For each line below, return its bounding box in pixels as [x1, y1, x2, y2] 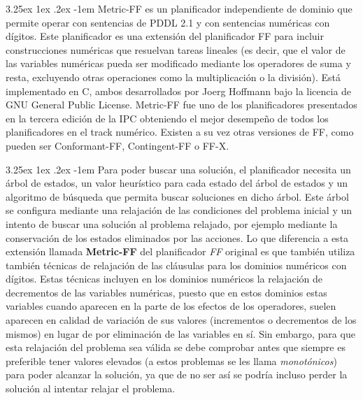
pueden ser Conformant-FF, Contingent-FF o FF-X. [6, 138, 229, 152]
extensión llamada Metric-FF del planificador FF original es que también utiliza [6, 244, 355, 259]
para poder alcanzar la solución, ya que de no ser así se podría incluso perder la [6, 367, 348, 382]
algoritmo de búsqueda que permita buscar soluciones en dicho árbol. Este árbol [6, 189, 349, 203]
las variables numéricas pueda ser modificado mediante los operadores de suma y [6, 56, 351, 71]
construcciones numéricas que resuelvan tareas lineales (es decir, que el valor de [6, 42, 346, 57]
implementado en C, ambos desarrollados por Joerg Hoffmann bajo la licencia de [6, 83, 352, 98]
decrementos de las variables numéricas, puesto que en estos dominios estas [6, 285, 327, 299]
